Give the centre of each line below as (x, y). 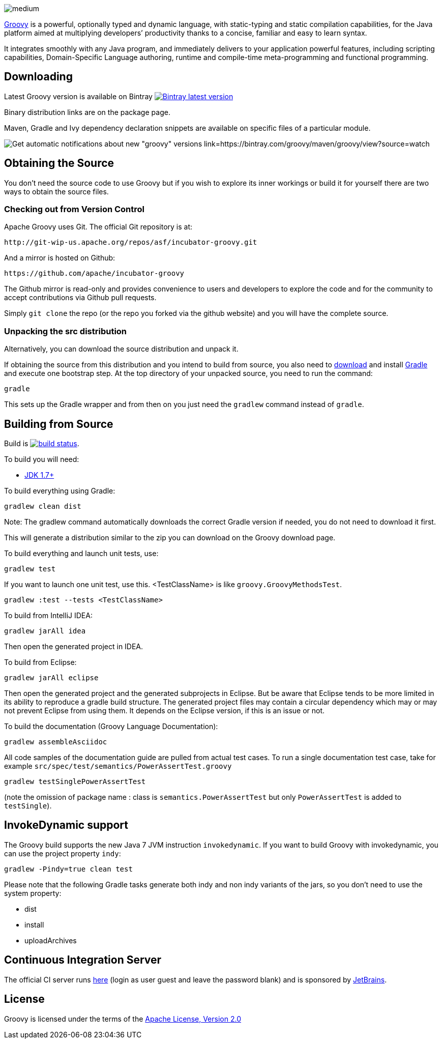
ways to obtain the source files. (56, 191)
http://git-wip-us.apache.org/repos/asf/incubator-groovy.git (131, 242)
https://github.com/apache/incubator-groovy (94, 273)
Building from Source (59, 424)
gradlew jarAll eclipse (51, 678)
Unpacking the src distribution (66, 331)
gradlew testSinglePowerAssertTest (75, 782)
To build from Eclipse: (40, 662)
